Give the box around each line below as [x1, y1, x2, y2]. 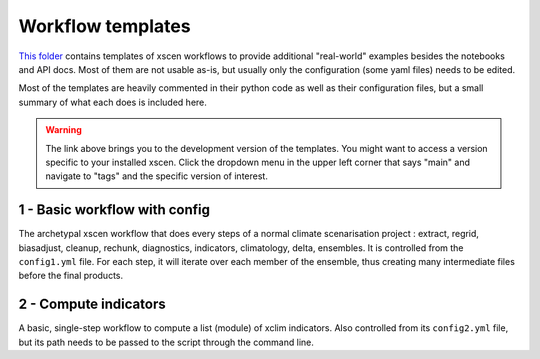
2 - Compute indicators [18, 296, 166, 313]
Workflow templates [18, 15, 191, 37]
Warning [45, 124, 82, 136]
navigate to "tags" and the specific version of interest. [45, 170, 269, 182]
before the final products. [18, 270, 124, 282]
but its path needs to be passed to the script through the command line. [18, 336, 315, 348]
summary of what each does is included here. [18, 96, 207, 108]
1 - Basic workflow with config [18, 201, 210, 219]
